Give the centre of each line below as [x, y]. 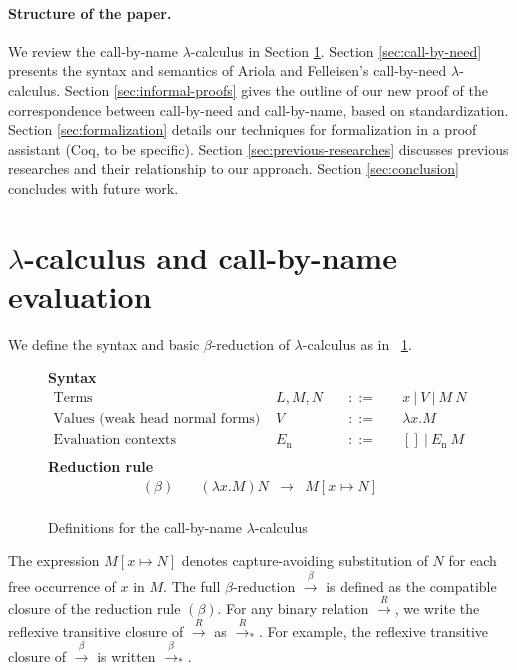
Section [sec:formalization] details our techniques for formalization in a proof [242, 129]
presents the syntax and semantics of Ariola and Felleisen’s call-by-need [227, 70]
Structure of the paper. [90, 12]
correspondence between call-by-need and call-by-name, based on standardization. [258, 109]
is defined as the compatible [411, 585]
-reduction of [250, 343]
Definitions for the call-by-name [145, 526]
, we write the [437, 608]
